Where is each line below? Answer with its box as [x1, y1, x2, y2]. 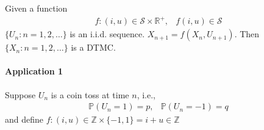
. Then [234, 27, 260, 40]
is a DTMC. [71, 41, 116, 54]
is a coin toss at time [51, 88, 129, 101]
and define [5, 113, 44, 126]
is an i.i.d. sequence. [70, 27, 145, 40]
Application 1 [5, 65, 63, 78]
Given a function [5, 2, 68, 14]
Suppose [5, 88, 36, 101]
